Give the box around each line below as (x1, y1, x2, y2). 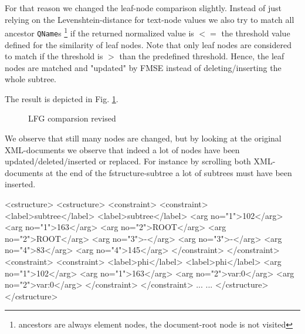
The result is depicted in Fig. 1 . (5, 92, 118, 104)
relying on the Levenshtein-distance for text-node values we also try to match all (5, 13, 294, 25)
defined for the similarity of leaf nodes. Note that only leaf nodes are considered (5, 38, 292, 50)
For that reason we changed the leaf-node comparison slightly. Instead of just (5, 2, 282, 14)
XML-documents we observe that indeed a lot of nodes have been (5, 143, 240, 156)
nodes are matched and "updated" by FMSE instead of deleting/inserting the (5, 61, 282, 73)
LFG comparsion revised (28, 112, 116, 124)
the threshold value (221, 26, 290, 39)
